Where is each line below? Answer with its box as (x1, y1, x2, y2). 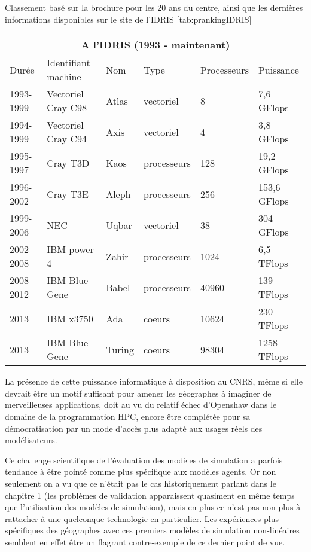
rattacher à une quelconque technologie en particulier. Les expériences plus (5, 512, 279, 524)
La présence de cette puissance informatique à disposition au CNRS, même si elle (5, 375, 303, 388)
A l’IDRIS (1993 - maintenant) (81, 38, 230, 52)
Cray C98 (47, 100, 87, 115)
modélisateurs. (5, 434, 57, 446)
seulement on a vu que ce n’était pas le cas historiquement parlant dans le (5, 477, 276, 489)
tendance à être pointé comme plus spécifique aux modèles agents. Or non (5, 465, 276, 478)
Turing (106, 342, 134, 356)
